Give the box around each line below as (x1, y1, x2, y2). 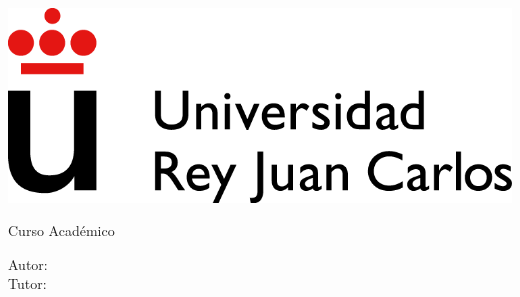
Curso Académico (8, 220, 115, 241)
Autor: (8, 253, 48, 274)
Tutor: (8, 273, 47, 294)
